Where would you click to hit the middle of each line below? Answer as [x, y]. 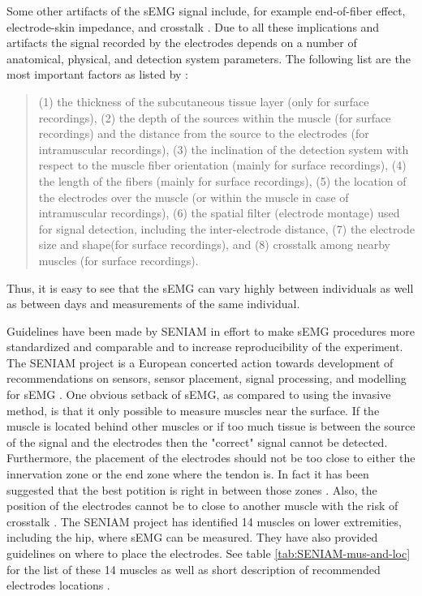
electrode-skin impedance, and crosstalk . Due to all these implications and [193, 26]
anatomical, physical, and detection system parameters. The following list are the [209, 58]
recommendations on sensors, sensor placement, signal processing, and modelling [207, 378]
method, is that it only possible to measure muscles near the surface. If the [193, 410]
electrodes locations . [58, 585]
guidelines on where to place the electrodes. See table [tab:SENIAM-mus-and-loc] [209, 553]
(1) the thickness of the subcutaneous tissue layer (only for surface [204, 101]
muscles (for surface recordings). [118, 260]
